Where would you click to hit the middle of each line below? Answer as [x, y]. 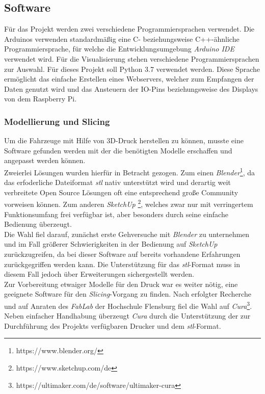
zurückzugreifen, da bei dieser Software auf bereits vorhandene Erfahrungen [122, 254]
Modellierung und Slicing [57, 121]
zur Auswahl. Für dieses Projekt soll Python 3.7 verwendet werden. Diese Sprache [132, 69]
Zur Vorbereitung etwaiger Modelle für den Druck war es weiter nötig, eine [121, 284]
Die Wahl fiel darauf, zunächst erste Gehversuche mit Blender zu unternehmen [127, 234]
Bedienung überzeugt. [38, 224]
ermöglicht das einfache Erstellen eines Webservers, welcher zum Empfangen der [129, 79]
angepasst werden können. [45, 160]
